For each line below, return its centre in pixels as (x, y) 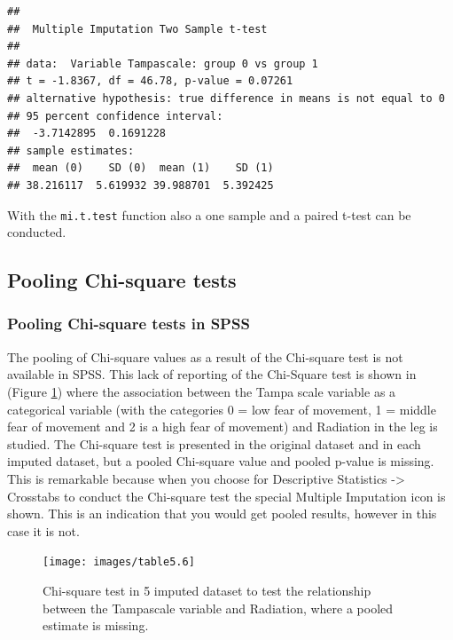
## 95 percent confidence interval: (115, 116)
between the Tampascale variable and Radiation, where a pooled (218, 608)
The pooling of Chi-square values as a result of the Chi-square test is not (205, 356)
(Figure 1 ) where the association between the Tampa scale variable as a (202, 391)
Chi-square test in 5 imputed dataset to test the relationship (207, 590)
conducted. (37, 232)
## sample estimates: (71, 150)
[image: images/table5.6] (119, 562)
